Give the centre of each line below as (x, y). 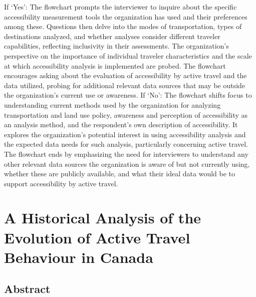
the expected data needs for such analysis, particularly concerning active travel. (126, 144)
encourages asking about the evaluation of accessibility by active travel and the (125, 75)
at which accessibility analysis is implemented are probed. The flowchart (115, 65)
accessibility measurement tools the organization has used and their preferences (126, 16)
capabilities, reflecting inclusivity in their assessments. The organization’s (116, 46)
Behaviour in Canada (79, 257)
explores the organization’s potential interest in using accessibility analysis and (125, 134)
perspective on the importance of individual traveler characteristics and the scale (128, 55)
